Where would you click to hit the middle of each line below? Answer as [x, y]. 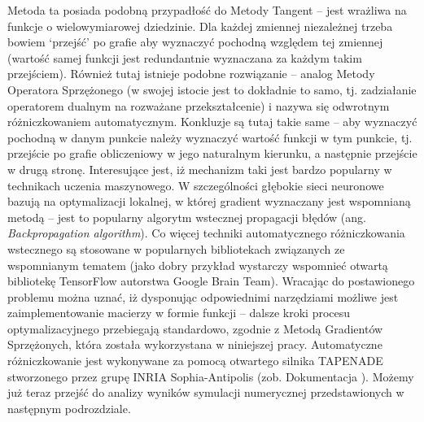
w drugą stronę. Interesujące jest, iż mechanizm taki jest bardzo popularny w [200, 169]
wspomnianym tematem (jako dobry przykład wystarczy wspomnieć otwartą [198, 265]
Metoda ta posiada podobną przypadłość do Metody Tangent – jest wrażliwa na [207, 10]
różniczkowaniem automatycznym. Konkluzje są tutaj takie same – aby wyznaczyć [212, 122]
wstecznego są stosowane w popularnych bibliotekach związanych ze [176, 248]
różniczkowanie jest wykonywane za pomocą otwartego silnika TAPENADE [195, 361]
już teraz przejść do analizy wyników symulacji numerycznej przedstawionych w [206, 392]
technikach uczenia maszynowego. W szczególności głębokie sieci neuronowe [196, 185]
